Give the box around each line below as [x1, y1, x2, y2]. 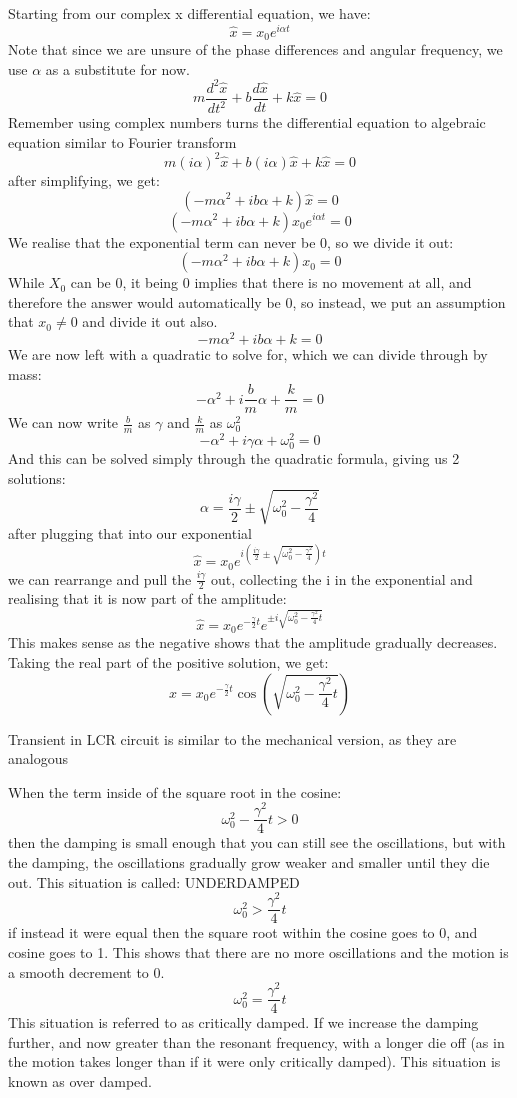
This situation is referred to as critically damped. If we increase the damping [8, 1012, 479, 1033]
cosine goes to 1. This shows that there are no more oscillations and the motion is [8, 941, 509, 962]
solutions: [8, 467, 66, 488]
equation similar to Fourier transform [8, 131, 237, 152]
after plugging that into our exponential [8, 523, 252, 543]
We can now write [8, 412, 119, 433]
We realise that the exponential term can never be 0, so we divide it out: [8, 231, 454, 252]
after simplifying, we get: [8, 169, 160, 190]
